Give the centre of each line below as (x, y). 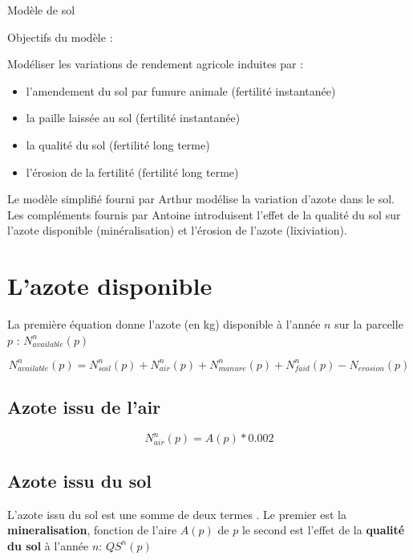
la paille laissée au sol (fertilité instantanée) (133, 118)
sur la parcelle (369, 324)
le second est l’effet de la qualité (323, 530)
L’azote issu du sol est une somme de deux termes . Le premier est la (177, 514)
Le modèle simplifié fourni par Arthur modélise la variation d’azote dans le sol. (201, 199)
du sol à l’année (48, 545)
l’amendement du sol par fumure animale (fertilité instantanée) (181, 90)
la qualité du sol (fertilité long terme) (118, 144)
